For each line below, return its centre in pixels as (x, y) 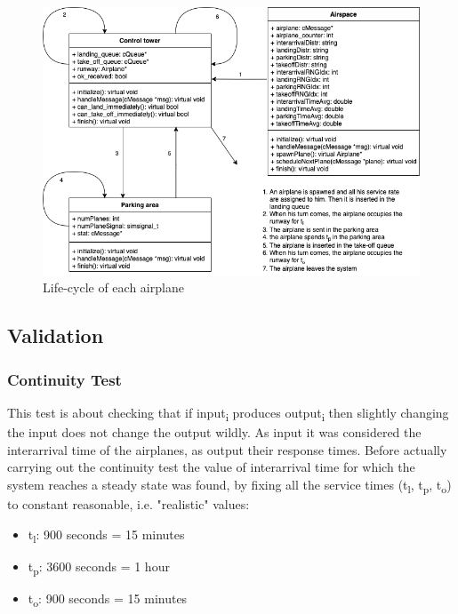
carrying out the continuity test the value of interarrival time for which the (211, 467)
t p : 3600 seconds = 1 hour (99, 567)
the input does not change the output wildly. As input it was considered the (214, 432)
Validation (56, 335)
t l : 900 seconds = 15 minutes (106, 535)
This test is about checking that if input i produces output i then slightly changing (228, 413)
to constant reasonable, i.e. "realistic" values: (129, 503)
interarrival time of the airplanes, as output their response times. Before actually (227, 449)
